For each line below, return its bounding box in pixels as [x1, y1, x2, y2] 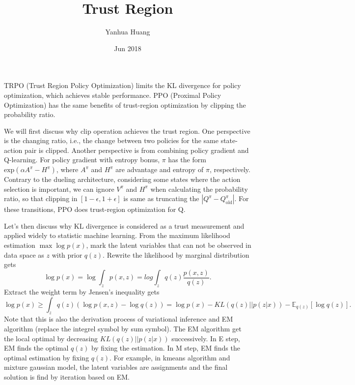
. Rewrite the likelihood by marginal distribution [103, 249, 249, 260]
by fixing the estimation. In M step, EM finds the [91, 343, 240, 353]
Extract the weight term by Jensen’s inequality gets [4, 287, 160, 297]
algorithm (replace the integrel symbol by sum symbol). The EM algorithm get [4, 324, 242, 334]
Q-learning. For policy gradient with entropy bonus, [4, 154, 160, 165]
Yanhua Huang [105, 27, 150, 37]
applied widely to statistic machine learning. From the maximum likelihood [4, 230, 230, 240]
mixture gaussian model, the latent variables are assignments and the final [4, 362, 228, 372]
